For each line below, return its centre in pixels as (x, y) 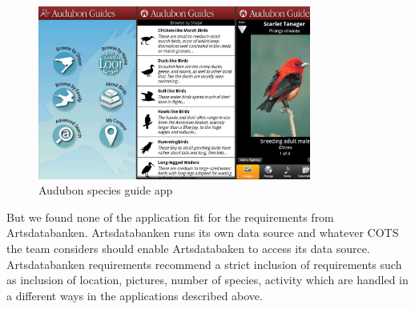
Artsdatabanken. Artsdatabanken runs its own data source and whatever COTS (203, 233)
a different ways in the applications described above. (135, 295)
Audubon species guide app (106, 190)
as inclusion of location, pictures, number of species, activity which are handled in (207, 280)
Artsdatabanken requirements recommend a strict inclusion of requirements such (204, 264)
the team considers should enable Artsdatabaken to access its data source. (188, 249)
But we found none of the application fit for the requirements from (170, 217)
